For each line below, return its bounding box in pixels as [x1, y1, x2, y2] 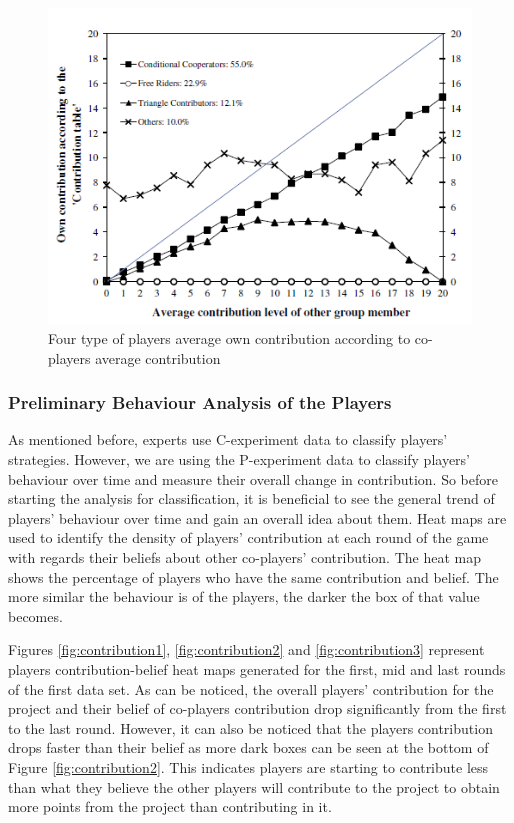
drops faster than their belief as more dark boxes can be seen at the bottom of [8, 737, 489, 758]
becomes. [8, 605, 63, 626]
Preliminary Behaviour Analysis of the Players [8, 390, 392, 415]
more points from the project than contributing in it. [8, 796, 332, 817]
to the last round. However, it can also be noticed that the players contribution [8, 717, 493, 738]
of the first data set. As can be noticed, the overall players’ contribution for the [8, 678, 494, 699]
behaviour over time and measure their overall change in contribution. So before [8, 468, 498, 489]
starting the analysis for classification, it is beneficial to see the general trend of [8, 488, 495, 509]
